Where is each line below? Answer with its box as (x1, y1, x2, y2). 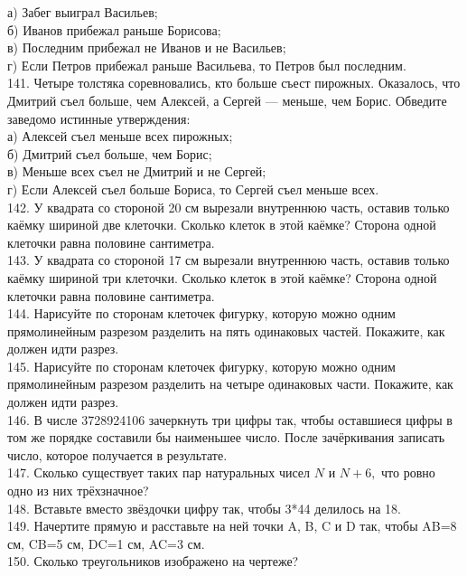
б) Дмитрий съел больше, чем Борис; (7, 144, 212, 163)
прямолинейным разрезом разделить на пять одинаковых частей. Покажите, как (7, 321, 445, 340)
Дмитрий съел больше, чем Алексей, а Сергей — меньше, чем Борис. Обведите (7, 90, 447, 109)
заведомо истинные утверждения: (7, 109, 191, 127)
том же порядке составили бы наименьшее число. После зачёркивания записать (7, 428, 445, 447)
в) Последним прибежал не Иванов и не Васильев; (7, 38, 286, 57)
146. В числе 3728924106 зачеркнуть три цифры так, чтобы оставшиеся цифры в (7, 410, 453, 429)
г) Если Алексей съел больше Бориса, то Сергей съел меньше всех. (7, 179, 379, 198)
